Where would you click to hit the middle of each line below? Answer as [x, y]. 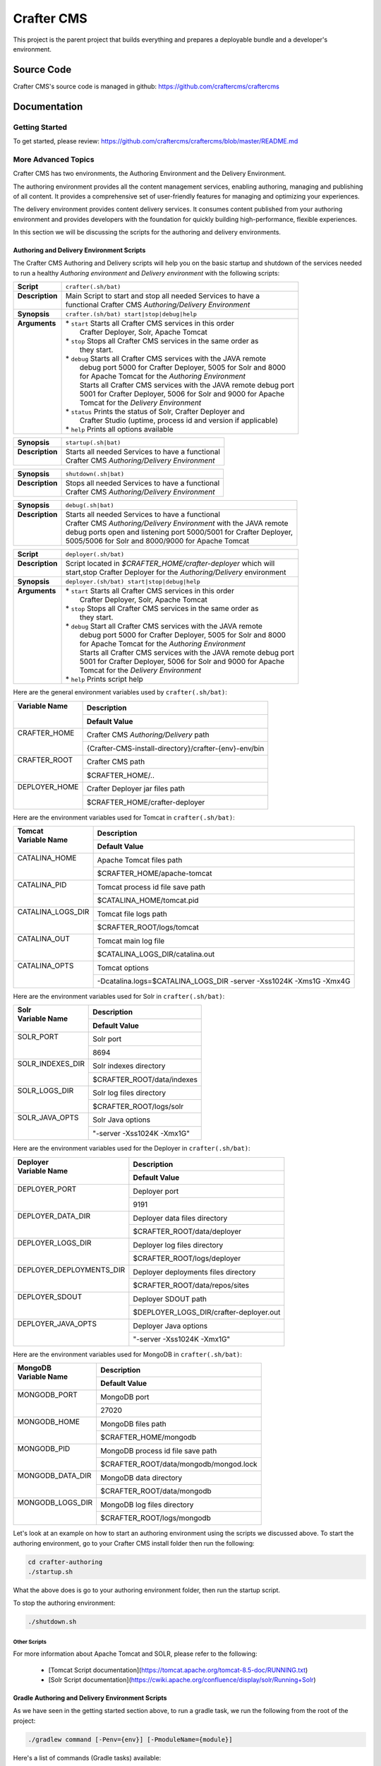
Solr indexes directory [129, 1066]
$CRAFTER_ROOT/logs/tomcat [148, 928]
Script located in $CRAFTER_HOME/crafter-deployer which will [170, 564]
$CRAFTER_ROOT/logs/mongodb [155, 1518]
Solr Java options [122, 1120]
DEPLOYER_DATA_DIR [54, 1216]
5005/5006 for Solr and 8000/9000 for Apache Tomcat [157, 541]
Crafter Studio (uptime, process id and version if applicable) [179, 420]
